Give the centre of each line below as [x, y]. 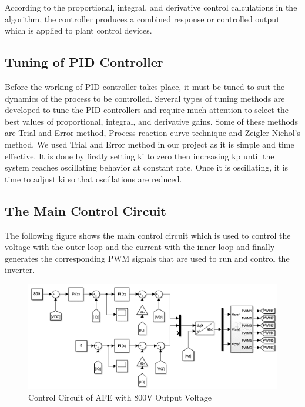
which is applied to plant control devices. [78, 30]
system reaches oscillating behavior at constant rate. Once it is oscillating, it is [147, 167]
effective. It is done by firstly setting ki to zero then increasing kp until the [140, 156]
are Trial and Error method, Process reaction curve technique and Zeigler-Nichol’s [153, 133]
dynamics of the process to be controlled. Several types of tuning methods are [145, 98]
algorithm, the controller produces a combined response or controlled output [142, 19]
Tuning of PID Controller [84, 62]
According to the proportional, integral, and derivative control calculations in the [151, 7]
